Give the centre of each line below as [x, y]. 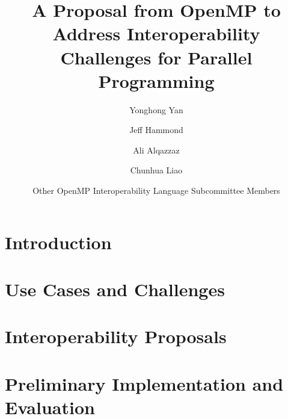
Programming [156, 80]
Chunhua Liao [156, 170]
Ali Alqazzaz [156, 150]
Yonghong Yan [156, 109]
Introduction [58, 242]
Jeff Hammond [156, 130]
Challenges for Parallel [156, 57]
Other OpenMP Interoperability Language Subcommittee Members [156, 191]
